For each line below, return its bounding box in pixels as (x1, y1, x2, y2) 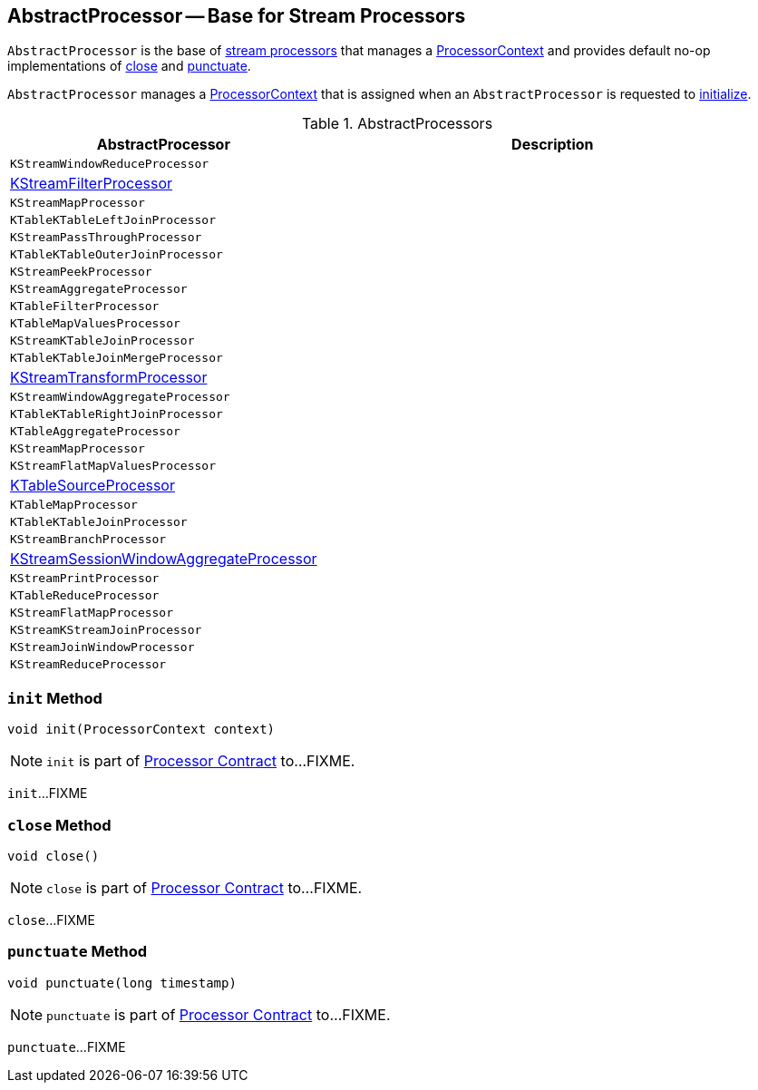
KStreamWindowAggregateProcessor (10, 390, 230, 404)
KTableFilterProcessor (10, 299, 160, 314)
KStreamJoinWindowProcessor (10, 640, 195, 655)
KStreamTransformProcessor (10, 368, 208, 387)
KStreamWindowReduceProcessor (10, 157, 209, 171)
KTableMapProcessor (10, 498, 138, 512)
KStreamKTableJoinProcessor (10, 334, 195, 348)
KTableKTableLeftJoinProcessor (10, 213, 216, 228)
